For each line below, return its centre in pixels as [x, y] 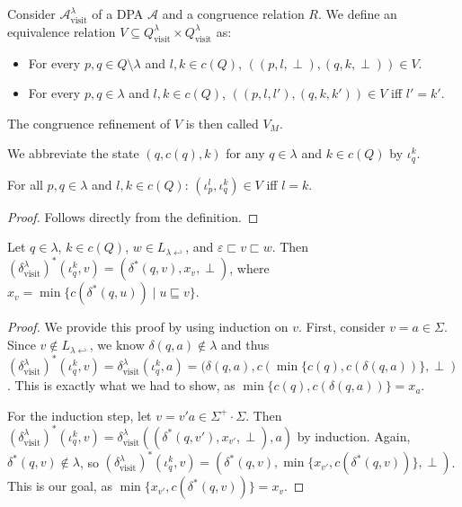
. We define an [357, 13]
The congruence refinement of [89, 123]
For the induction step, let [80, 415]
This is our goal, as [60, 486]
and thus [245, 345]
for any [245, 153]
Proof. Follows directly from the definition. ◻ [133, 216]
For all [25, 184]
